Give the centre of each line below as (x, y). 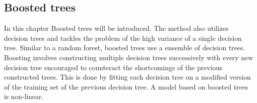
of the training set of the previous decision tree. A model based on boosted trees (126, 86)
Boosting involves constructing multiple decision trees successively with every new (128, 57)
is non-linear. (24, 96)
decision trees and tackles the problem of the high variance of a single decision (123, 38)
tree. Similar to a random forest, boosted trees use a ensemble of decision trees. (125, 48)
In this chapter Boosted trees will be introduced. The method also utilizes (116, 28)
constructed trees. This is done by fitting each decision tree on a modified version (128, 77)
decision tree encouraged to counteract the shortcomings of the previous (113, 67)
